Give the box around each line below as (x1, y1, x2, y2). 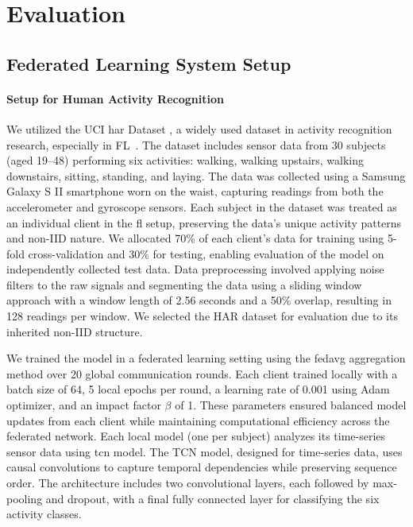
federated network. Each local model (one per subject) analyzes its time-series (6, 428, 386, 444)
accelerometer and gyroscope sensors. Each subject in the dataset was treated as (6, 198, 397, 215)
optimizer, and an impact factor (6, 397, 161, 413)
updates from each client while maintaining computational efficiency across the (6, 412, 390, 428)
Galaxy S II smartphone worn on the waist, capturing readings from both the (6, 183, 384, 200)
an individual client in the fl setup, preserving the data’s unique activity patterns (6, 214, 402, 231)
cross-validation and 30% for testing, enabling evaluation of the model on (28, 245, 384, 262)
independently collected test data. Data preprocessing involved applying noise (6, 261, 384, 277)
